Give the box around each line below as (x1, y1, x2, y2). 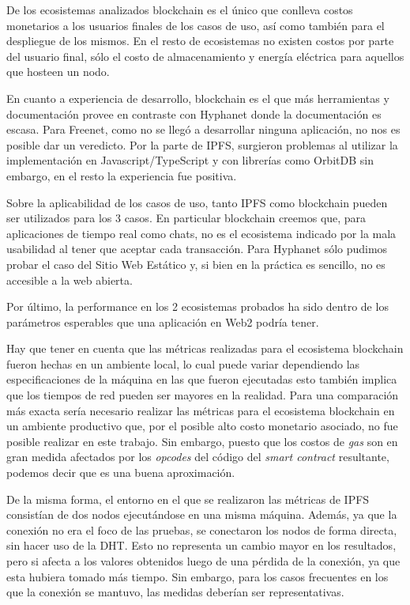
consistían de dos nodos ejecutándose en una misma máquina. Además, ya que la (6, 506, 397, 523)
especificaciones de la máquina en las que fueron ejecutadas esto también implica (6, 371, 397, 388)
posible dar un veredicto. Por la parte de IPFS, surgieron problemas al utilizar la (6, 136, 398, 153)
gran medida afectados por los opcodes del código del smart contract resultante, (6, 448, 389, 465)
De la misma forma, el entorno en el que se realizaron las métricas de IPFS (6, 490, 370, 507)
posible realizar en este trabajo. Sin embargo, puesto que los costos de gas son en (6, 433, 398, 449)
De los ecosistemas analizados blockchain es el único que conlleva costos (6, 2, 353, 17)
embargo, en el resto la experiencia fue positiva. (6, 167, 237, 183)
